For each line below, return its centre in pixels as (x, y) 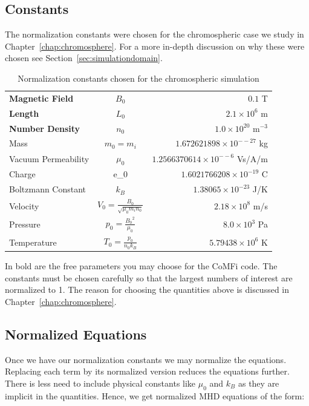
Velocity (24, 205)
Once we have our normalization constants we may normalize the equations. (146, 359)
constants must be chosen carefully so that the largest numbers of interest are (149, 277)
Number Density (45, 128)
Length (24, 113)
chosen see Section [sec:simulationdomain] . (84, 58)
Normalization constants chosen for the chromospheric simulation (138, 78)
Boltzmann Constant (48, 189)
